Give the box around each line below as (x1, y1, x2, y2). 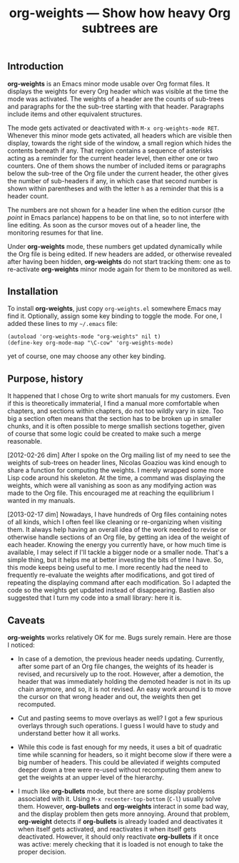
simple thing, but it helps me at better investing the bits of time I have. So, (7, 556, 223, 564)
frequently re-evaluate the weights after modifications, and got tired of (7, 571, 215, 579)
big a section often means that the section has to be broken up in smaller (7, 414, 222, 423)
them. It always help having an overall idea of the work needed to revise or (7, 526, 227, 534)
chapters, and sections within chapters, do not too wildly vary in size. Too (7, 407, 224, 415)
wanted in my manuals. (7, 496, 76, 505)
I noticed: (7, 640, 36, 650)
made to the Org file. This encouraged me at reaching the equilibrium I (7, 489, 214, 497)
